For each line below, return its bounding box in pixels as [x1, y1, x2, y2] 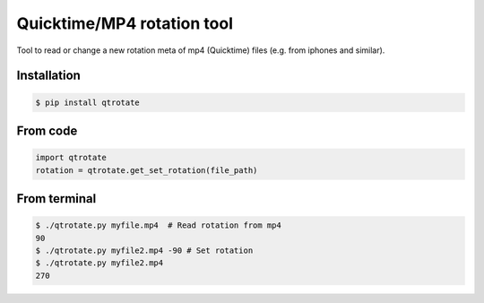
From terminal [16, 191, 97, 206]
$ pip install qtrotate [35, 97, 141, 108]
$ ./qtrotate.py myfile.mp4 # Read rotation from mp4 [35, 221, 281, 230]
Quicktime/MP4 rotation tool [16, 13, 233, 33]
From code [16, 123, 78, 138]
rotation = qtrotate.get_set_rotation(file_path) [35, 165, 258, 175]
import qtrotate [35, 152, 108, 163]
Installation [16, 68, 81, 83]
